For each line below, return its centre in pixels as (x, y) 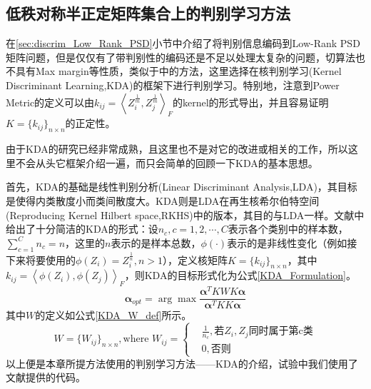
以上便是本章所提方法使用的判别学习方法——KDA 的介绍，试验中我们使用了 (182, 363)
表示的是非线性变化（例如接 (292, 242)
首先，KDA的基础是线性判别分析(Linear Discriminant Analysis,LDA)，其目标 (182, 187)
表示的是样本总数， (156, 242)
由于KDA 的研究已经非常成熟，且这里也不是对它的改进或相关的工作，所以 (177, 149)
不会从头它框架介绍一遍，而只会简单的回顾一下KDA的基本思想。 (167, 162)
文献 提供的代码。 (46, 377)
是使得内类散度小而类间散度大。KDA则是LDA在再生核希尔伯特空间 (163, 200)
